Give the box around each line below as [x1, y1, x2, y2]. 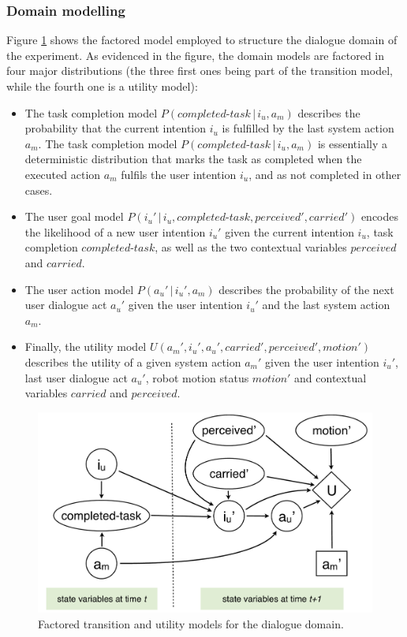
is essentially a [317, 135, 387, 151]
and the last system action [262, 296, 390, 313]
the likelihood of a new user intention [24, 223, 206, 240]
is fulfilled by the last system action [222, 120, 394, 136]
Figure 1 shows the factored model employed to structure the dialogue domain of [6, 32, 398, 48]
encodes [360, 208, 399, 225]
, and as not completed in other [248, 166, 401, 182]
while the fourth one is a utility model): [6, 78, 198, 94]
